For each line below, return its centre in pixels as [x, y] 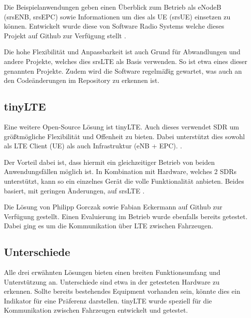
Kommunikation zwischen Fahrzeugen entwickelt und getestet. [96, 310]
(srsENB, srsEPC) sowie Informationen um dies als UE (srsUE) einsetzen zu [117, 16]
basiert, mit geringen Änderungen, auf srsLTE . [74, 190]
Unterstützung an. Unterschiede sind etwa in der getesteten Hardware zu [112, 281]
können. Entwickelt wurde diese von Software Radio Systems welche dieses [114, 26]
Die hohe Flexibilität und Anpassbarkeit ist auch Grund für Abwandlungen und [122, 52]
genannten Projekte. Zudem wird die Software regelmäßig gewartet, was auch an [123, 71]
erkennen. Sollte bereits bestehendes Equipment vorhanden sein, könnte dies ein [122, 291]
